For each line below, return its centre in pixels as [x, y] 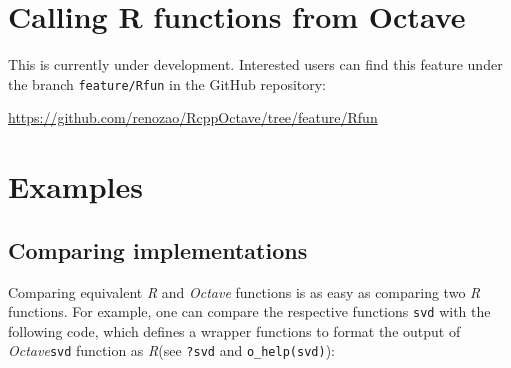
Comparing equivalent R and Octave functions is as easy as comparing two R [244, 291]
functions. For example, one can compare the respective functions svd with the [249, 311]
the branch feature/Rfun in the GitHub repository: [167, 83]
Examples [75, 186]
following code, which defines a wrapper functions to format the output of [234, 330]
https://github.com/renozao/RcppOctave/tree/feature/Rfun [193, 117]
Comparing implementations [158, 249]
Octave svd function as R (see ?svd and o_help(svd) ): [171, 350]
